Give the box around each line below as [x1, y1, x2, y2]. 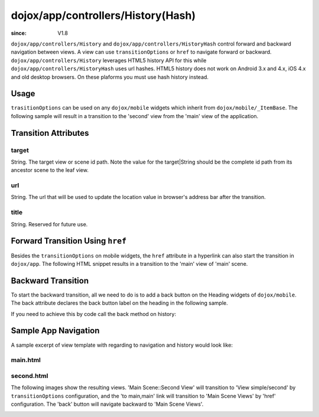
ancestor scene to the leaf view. [11, 167, 89, 174]
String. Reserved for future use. [11, 220, 88, 227]
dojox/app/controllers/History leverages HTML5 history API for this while [11, 57, 207, 64]
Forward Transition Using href [11, 236, 127, 246]
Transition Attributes [11, 128, 89, 138]
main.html [11, 356, 41, 364]
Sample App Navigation [11, 325, 100, 336]
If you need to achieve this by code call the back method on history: [11, 310, 177, 317]
